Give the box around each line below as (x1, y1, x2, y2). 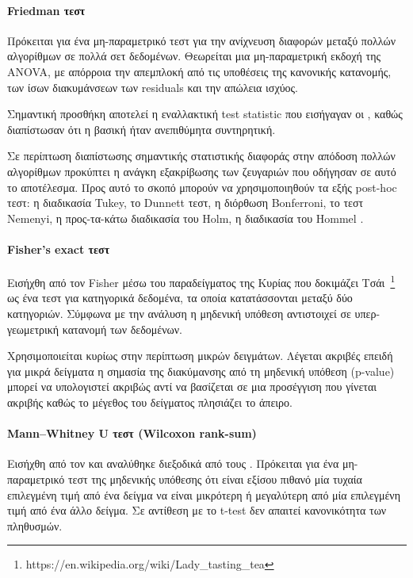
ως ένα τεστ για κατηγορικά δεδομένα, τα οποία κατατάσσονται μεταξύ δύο (7, 289, 353, 306)
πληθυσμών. (7, 517, 63, 534)
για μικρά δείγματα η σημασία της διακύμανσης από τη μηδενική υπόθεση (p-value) (7, 362, 395, 379)
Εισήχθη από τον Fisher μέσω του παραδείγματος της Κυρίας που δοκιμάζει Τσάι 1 (7, 272, 396, 290)
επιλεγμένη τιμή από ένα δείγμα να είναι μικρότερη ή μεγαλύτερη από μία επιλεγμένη (7, 486, 400, 503)
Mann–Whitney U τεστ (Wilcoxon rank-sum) (7, 425, 257, 442)
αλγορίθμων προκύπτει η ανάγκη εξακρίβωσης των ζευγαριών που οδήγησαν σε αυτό (7, 163, 396, 179)
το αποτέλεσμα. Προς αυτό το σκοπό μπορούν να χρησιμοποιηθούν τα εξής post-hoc (7, 178, 397, 195)
